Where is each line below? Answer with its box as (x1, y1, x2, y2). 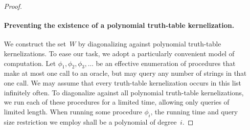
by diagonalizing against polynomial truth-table (78, 39, 221, 49)
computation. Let (4, 58, 56, 68)
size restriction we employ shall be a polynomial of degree (4, 116, 177, 127)
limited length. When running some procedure (4, 106, 142, 116)
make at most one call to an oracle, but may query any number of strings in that (4, 68, 247, 78)
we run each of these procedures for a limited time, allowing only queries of (4, 97, 229, 107)
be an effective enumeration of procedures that (95, 58, 236, 68)
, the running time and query (150, 106, 238, 116)
